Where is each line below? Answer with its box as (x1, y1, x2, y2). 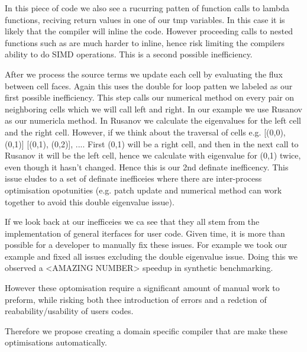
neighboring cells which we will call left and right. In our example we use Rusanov (5, 102, 302, 115)
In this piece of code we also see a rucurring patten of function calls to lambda (5, 2, 290, 14)
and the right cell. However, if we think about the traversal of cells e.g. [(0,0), (5, 125, 286, 138)
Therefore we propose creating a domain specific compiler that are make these (5, 324, 287, 337)
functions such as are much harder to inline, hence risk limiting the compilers (5, 36, 285, 49)
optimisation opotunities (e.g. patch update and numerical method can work (5, 183, 282, 196)
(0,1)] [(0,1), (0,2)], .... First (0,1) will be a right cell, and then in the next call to (5, 137, 299, 150)
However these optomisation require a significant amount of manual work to (5, 282, 280, 294)
